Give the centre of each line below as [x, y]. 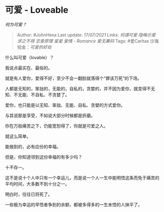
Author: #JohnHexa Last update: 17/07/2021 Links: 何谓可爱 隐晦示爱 [86, 35]
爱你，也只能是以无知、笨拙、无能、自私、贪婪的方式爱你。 [65, 105]
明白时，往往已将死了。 [29, 194]
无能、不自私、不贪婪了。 [44, 95]
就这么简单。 [18, 136]
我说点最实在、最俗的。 [29, 68]
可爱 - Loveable [37, 10]
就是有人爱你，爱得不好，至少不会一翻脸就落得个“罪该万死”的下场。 [73, 78]
